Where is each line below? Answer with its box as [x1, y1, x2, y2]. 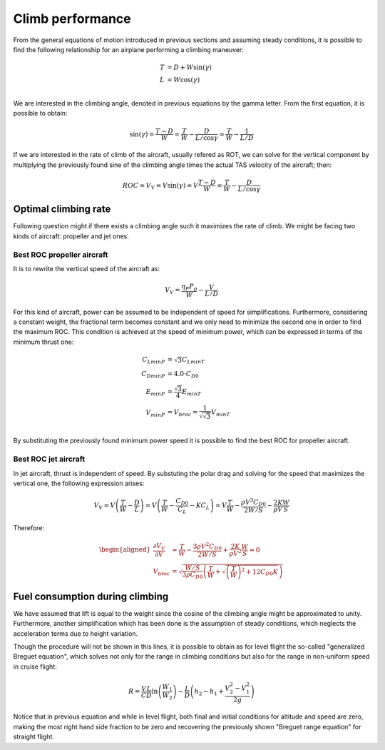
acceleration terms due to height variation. [13, 629, 138, 638]
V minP [145, 408, 165, 418]
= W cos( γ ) [166, 76, 200, 84]
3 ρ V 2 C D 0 [192, 541, 222, 552]
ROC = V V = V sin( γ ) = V [122, 181, 199, 191]
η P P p [181, 283, 197, 292]
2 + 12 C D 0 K [241, 567, 278, 577]
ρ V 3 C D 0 [241, 497, 267, 508]
